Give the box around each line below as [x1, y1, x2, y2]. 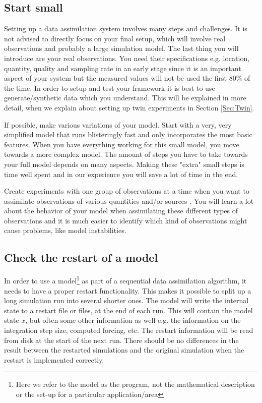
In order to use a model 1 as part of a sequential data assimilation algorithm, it [4, 274, 247, 285]
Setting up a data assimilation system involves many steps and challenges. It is [4, 23, 247, 34]
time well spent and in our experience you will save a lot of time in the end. [4, 168, 238, 179]
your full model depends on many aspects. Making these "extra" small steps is [4, 158, 244, 169]
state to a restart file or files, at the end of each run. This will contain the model [4, 305, 253, 315]
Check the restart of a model [4, 250, 158, 265]
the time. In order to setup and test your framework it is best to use [4, 82, 215, 93]
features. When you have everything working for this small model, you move [4, 139, 239, 149]
